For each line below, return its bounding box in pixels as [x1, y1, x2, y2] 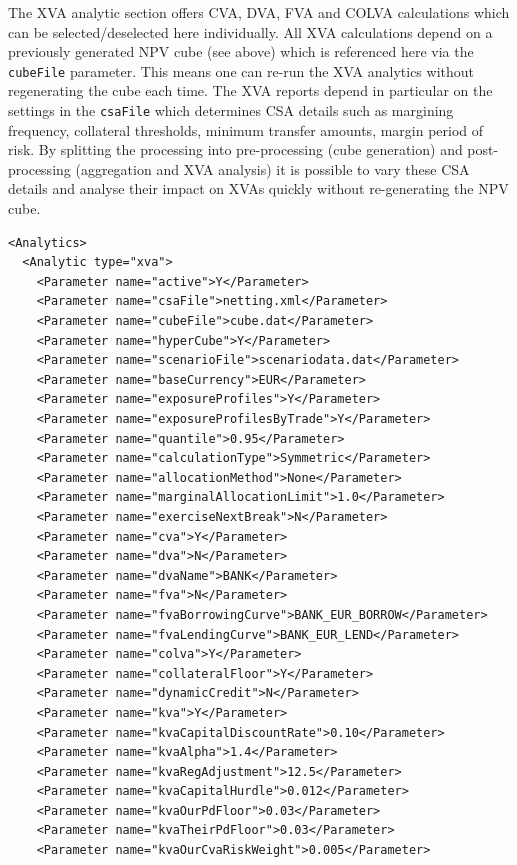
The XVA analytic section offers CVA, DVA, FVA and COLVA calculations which [8, 2, 510, 22]
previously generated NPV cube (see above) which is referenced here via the [8, 41, 474, 62]
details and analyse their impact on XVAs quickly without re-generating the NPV [8, 178, 509, 199]
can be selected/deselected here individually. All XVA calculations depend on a [8, 21, 493, 42]
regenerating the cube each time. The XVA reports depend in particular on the [8, 80, 493, 101]
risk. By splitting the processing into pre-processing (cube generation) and [8, 139, 463, 160]
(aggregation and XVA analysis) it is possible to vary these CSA [75, 158, 470, 179]
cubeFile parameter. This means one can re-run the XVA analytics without [8, 60, 474, 81]
